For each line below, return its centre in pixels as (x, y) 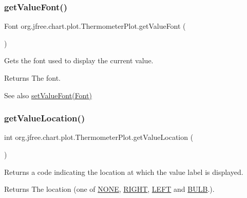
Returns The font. (32, 78)
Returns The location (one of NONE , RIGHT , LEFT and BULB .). (109, 189)
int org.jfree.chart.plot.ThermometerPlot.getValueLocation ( (99, 137)
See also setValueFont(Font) (48, 95)
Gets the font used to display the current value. (79, 60)
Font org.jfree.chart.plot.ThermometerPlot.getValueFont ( (95, 26)
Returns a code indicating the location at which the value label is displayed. (124, 172)
